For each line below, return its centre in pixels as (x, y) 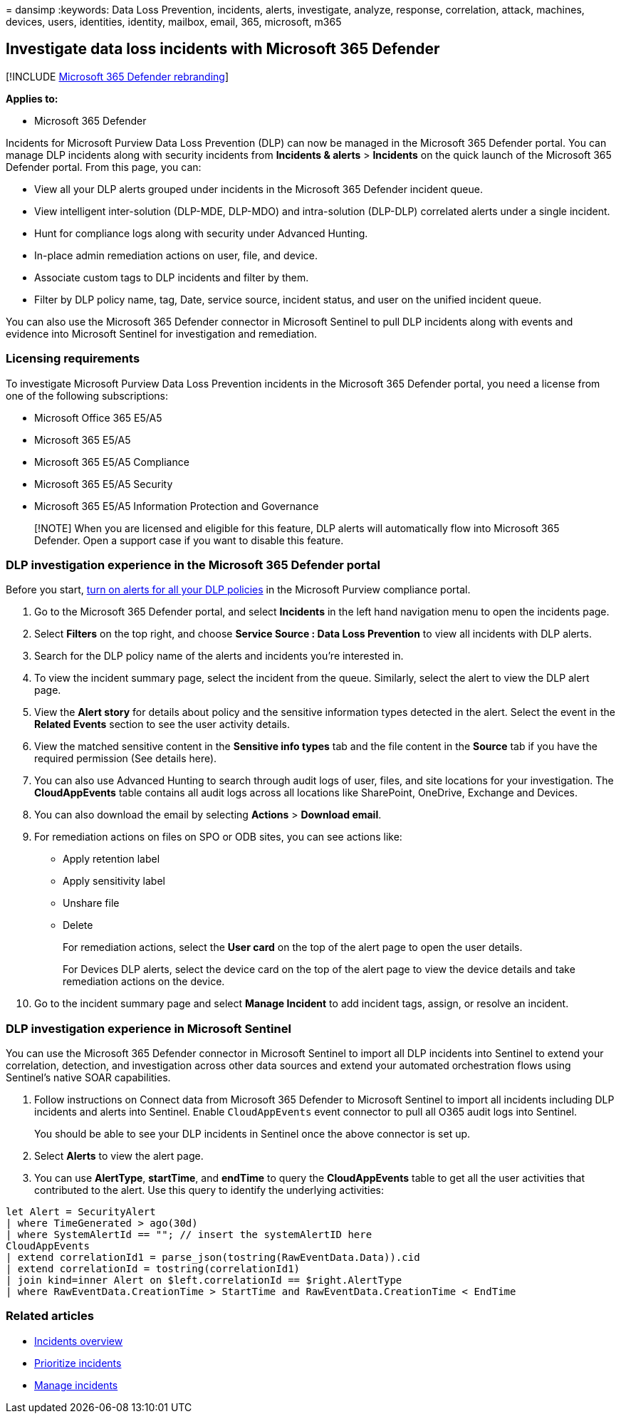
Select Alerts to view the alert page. (119, 1156)
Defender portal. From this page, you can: (104, 167)
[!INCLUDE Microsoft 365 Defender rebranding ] (118, 76)
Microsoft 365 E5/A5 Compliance (112, 462)
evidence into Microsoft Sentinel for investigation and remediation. (162, 333)
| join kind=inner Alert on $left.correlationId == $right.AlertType (204, 1280)
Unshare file (91, 903)
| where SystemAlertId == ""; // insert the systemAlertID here (189, 1235)
